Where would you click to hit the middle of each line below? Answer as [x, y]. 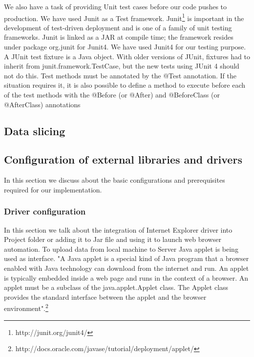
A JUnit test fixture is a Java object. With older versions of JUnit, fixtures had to [127, 56]
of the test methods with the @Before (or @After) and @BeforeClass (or [112, 95]
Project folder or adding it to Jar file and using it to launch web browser [113, 239]
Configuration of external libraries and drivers [123, 159]
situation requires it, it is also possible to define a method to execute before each [125, 85]
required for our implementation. [53, 189]
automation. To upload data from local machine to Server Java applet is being [121, 249]
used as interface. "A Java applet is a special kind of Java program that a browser [127, 258]
